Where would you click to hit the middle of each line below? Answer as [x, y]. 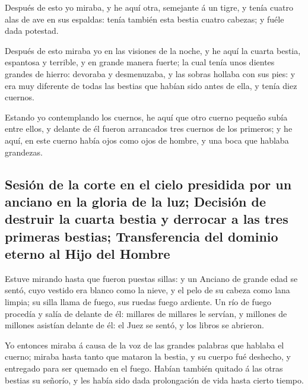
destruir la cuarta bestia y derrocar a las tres [147, 219]
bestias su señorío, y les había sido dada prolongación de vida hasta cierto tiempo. [154, 380]
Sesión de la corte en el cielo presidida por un [148, 184]
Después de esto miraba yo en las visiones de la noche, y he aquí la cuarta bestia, [153, 50]
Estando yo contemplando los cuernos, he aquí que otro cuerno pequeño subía [146, 117]
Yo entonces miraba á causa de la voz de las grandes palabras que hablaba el [145, 345]
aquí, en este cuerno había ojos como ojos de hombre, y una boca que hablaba [147, 140]
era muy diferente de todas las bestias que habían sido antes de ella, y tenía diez [151, 85]
